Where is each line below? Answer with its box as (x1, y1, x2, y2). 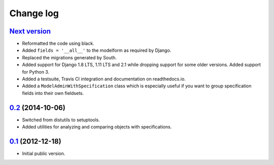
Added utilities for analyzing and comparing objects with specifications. (22, 124, 172, 130)
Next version (9, 27, 51, 36)
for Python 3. (22, 69, 50, 75)
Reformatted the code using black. (22, 41, 94, 47)
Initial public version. (22, 150, 65, 156)
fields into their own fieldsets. (22, 90, 84, 96)
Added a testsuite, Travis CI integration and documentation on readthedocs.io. (22, 76, 186, 82)
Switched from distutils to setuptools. (22, 117, 100, 123)
